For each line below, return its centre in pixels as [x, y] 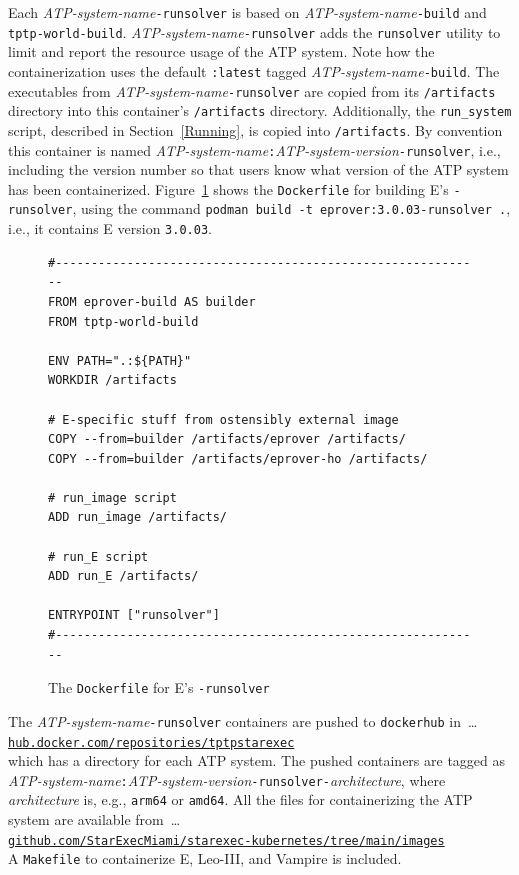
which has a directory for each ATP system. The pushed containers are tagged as [257, 760]
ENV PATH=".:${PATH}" [120, 360]
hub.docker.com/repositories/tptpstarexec [151, 742]
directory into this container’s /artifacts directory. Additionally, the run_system [260, 110]
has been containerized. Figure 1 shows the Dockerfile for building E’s [228, 188]
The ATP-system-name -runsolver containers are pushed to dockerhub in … [243, 720]
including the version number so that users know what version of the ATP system [258, 169]
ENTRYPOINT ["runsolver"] [134, 615]
